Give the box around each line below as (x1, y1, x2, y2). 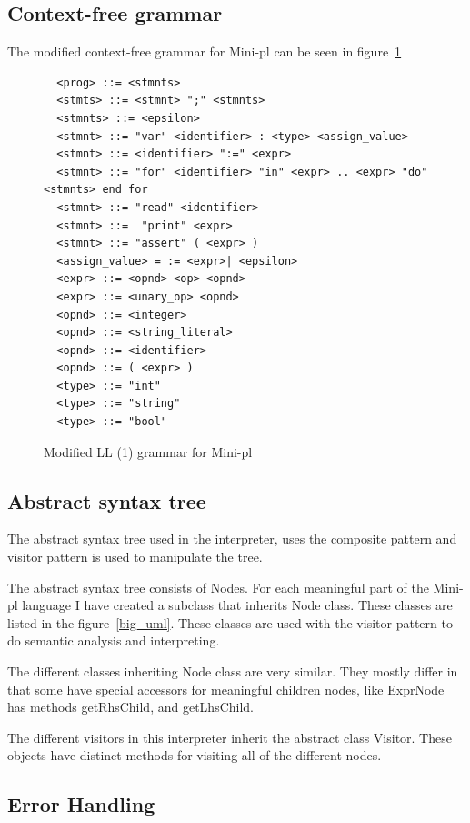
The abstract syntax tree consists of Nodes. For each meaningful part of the (7, 577, 429, 596)
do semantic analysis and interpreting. (7, 631, 220, 650)
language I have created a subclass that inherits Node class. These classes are (22, 595, 453, 615)
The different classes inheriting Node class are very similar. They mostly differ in (7, 662, 458, 681)
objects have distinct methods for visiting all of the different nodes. (7, 746, 382, 765)
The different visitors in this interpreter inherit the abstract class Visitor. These (7, 727, 452, 747)
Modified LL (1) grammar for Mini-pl (44, 442, 253, 461)
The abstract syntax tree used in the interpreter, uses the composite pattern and (7, 529, 457, 548)
